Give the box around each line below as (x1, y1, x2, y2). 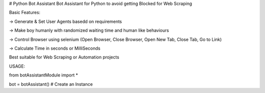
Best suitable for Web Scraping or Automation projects (9, 54, 120, 60)
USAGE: (9, 63, 26, 69)
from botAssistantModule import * (9, 72, 78, 78)
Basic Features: (9, 10, 41, 16)
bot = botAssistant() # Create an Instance (9, 81, 93, 87)
